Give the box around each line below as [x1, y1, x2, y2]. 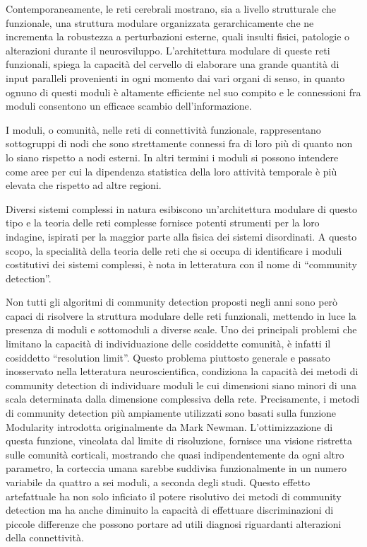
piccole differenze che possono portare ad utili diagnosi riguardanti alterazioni [6, 516, 342, 531]
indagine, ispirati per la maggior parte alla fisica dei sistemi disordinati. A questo [6, 229, 357, 243]
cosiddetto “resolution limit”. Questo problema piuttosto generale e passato [6, 350, 330, 364]
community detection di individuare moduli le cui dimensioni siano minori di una [6, 377, 356, 392]
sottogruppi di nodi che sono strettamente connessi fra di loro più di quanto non [6, 136, 353, 151]
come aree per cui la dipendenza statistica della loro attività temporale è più [6, 163, 337, 178]
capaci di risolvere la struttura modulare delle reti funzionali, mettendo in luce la [6, 308, 356, 323]
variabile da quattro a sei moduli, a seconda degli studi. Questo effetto [6, 475, 311, 489]
